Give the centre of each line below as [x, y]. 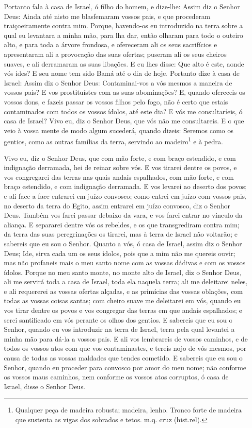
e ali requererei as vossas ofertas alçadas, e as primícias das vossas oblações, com [124, 291]
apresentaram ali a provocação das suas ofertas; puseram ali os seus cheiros [115, 54]
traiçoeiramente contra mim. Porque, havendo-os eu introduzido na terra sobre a [123, 26]
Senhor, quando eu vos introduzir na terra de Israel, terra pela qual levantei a [119, 329]
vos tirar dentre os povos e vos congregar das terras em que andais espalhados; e [123, 310]
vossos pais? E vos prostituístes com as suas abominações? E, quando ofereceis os [125, 92]
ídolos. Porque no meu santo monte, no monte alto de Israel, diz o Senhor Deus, [123, 272]
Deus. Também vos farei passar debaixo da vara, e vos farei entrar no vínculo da [123, 215]
